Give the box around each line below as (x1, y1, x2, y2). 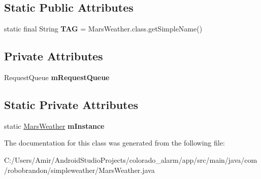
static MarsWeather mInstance (4, 120, 105, 131)
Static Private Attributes (4, 96, 139, 112)
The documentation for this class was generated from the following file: (4, 137, 225, 148)
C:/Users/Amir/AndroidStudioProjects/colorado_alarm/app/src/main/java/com (4, 154, 257, 165)
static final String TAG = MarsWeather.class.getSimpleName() (4, 23, 203, 34)
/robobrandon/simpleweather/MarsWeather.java (4, 164, 155, 175)
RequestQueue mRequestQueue (4, 72, 110, 82)
